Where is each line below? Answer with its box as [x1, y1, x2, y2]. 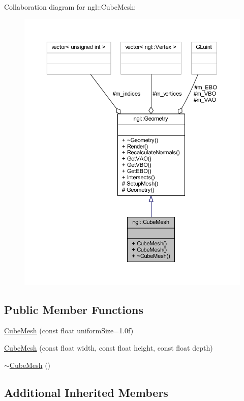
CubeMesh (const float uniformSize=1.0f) [4, 325, 134, 336]
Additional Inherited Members [4, 384, 168, 400]
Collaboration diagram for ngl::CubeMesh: [4, 2, 136, 12]
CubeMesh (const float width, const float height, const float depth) [4, 342, 213, 353]
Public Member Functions [4, 301, 143, 317]
